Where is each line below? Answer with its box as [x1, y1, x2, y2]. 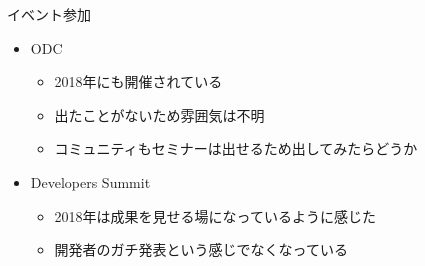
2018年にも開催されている [54, 71, 223, 92]
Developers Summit [30, 171, 151, 192]
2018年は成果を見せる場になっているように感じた [54, 205, 376, 226]
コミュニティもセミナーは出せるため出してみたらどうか [54, 138, 418, 159]
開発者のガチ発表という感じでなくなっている [54, 239, 348, 260]
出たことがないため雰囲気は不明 [54, 104, 265, 125]
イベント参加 [7, 4, 91, 24]
